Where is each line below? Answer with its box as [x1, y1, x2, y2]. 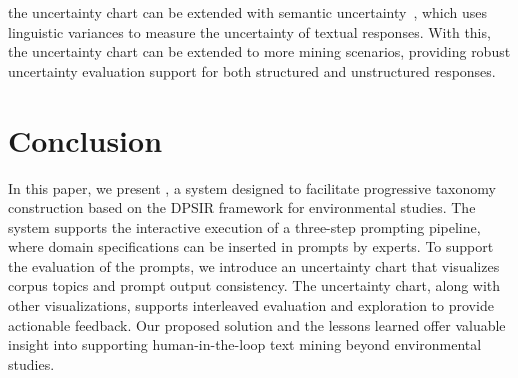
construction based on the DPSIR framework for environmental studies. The [8, 197, 476, 218]
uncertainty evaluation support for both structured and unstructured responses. [8, 60, 496, 81]
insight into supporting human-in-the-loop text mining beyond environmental [8, 334, 482, 355]
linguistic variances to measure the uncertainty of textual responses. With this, [8, 21, 491, 42]
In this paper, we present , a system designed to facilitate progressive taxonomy [8, 177, 496, 198]
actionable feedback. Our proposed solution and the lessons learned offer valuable [8, 314, 506, 335]
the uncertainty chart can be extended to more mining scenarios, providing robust [8, 41, 511, 62]
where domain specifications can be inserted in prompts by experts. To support [8, 236, 494, 257]
